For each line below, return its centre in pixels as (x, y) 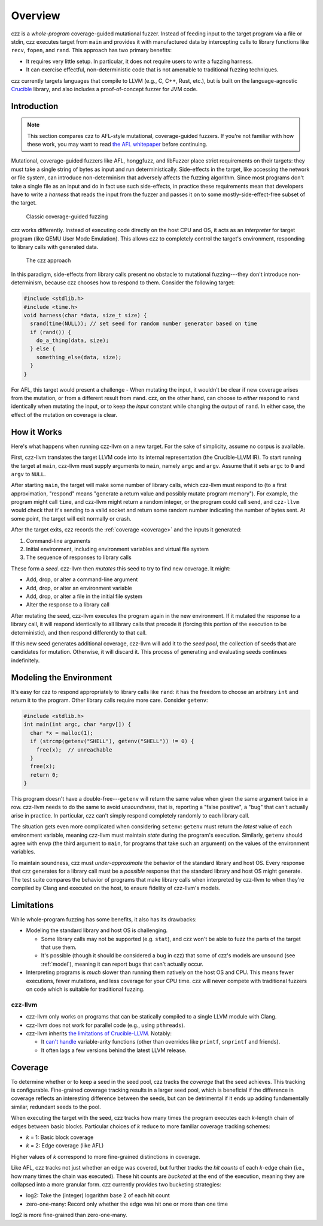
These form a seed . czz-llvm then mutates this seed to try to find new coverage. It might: (121, 568)
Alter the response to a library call (68, 605)
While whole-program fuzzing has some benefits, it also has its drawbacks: (104, 919)
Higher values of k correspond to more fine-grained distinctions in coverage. (106, 1156)
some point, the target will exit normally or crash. (71, 518)
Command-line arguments (58, 540)
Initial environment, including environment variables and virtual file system (118, 549)
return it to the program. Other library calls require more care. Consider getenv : (109, 700)
